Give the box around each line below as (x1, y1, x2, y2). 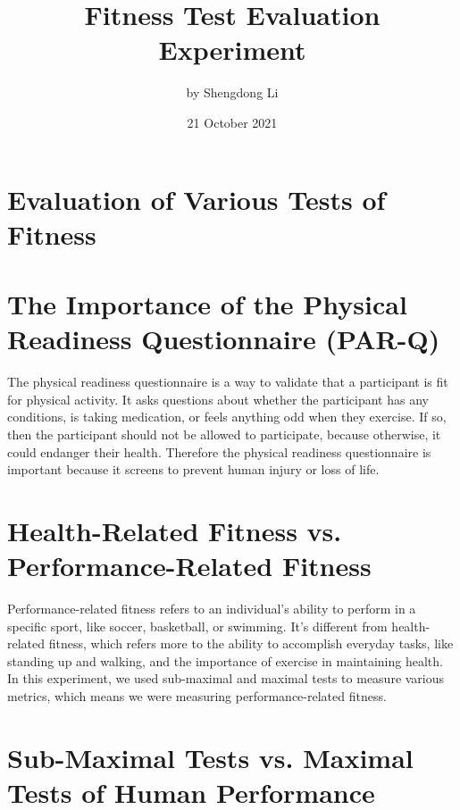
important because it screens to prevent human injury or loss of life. (7, 460, 380, 479)
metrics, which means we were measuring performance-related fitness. (7, 687, 387, 706)
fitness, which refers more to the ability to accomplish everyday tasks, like (48, 634, 454, 653)
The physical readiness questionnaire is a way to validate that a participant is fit (7, 372, 448, 391)
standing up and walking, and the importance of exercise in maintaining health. (7, 651, 443, 670)
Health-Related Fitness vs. (7, 512, 342, 548)
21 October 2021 (187, 113, 278, 131)
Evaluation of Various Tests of (7, 180, 386, 217)
